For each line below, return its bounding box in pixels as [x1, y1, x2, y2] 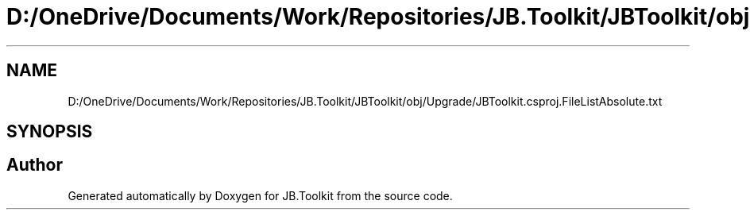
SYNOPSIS [6, 121, 93, 142]
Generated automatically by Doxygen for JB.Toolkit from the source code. [68, 188, 453, 202]
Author [6, 155, 63, 175]
